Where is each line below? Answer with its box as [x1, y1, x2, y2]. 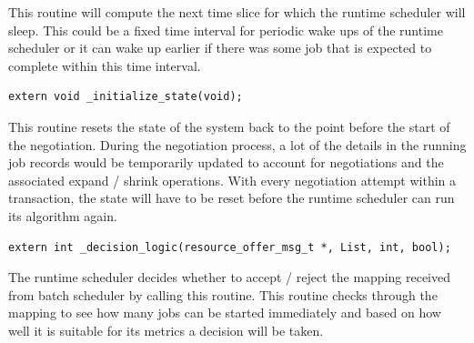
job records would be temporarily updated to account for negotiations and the [8, 153, 444, 172]
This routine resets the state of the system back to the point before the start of [8, 116, 450, 136]
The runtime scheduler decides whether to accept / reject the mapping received [8, 267, 451, 287]
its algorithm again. [8, 206, 117, 225]
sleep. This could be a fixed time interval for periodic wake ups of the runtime [8, 20, 443, 39]
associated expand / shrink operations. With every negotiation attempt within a [8, 170, 457, 189]
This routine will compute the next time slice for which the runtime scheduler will [8, 3, 466, 21]
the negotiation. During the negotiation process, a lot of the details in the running [8, 135, 467, 154]
